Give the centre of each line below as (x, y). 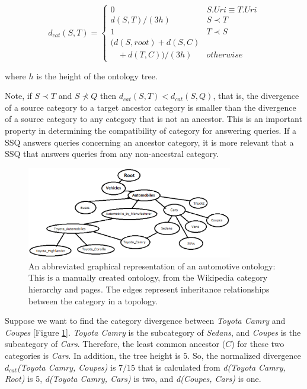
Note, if (18, 96)
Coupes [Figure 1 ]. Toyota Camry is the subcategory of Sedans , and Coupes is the (153, 332)
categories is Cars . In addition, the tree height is (93, 356)
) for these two (258, 344)
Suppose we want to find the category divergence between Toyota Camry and (145, 321)
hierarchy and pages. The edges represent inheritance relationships (149, 289)
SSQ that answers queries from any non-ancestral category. (112, 154)
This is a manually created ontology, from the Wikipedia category (148, 277)
